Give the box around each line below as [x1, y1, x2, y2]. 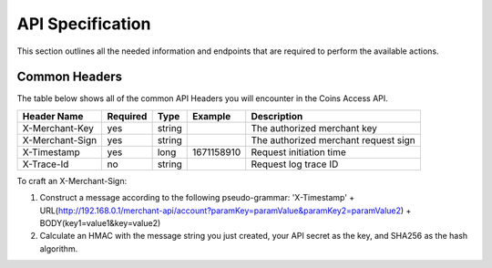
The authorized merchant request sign [251, 133, 415, 146]
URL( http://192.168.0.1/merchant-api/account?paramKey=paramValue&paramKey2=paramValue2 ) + [39, 205, 412, 216]
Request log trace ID [251, 158, 339, 170]
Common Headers [16, 69, 123, 85]
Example [192, 109, 231, 122]
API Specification [16, 14, 151, 34]
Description [251, 109, 303, 122]
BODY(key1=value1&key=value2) [39, 218, 161, 229]
